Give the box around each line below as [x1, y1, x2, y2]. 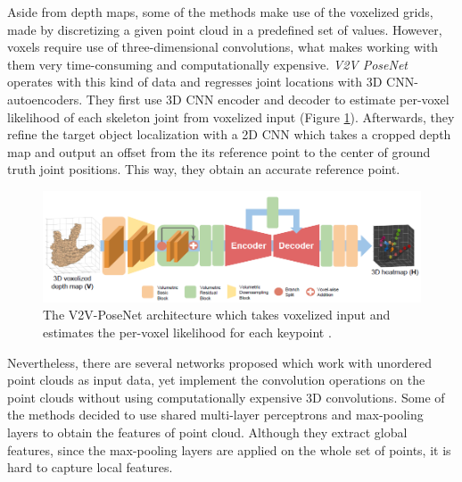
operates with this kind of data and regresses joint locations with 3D [7, 72, 383, 91]
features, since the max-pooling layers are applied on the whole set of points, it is [7, 440, 451, 459]
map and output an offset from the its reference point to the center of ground [7, 142, 431, 161]
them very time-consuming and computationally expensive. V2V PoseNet [7, 54, 408, 73]
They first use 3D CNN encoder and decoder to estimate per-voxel [86, 89, 450, 108]
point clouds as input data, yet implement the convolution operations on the [7, 370, 425, 389]
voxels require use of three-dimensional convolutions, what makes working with [7, 37, 439, 56]
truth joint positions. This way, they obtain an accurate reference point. [7, 160, 400, 179]
